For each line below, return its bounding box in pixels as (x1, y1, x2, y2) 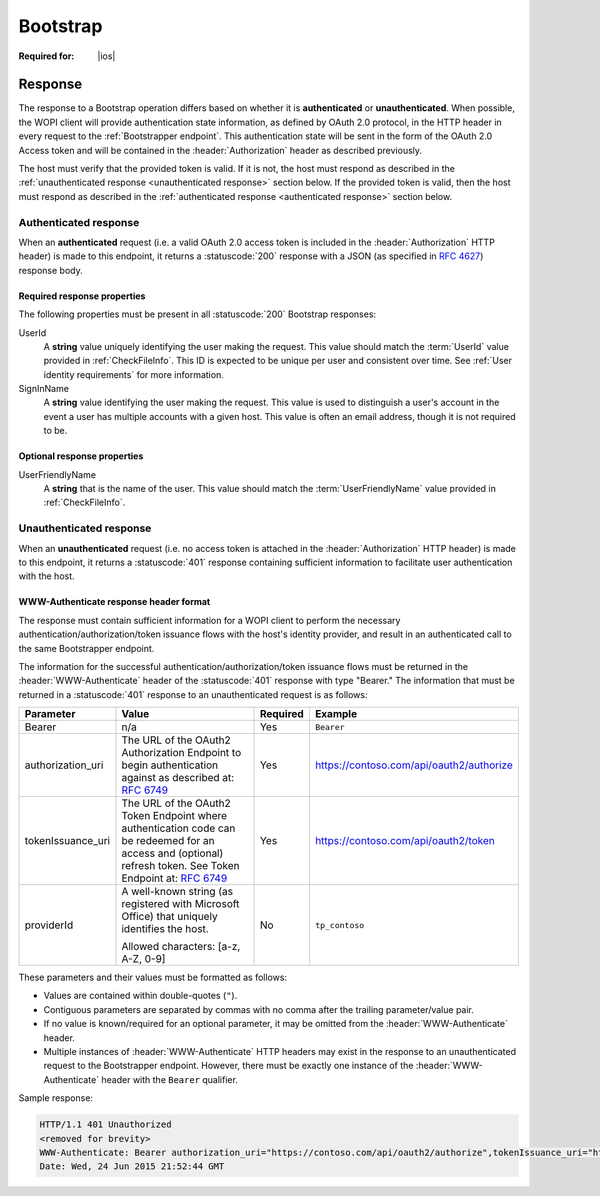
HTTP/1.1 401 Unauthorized (39, 1119, 172, 1130)
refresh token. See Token (121, 859, 240, 873)
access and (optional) (121, 846, 224, 860)
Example (315, 707, 358, 721)
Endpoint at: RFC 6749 (121, 871, 228, 885)
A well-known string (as (121, 885, 234, 899)
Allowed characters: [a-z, (121, 940, 241, 954)
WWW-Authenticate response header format (18, 596, 211, 608)
